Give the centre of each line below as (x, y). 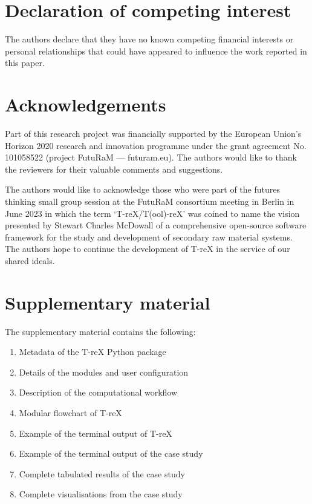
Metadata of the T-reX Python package (93, 352)
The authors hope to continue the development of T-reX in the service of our (148, 249)
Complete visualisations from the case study (101, 494)
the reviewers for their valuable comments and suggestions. (114, 169)
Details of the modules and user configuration (104, 372)
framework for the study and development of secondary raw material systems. (149, 237)
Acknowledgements (86, 104)
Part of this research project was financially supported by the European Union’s (153, 134)
